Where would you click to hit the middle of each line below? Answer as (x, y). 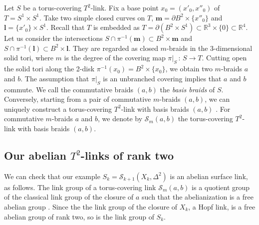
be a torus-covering (52, 7)
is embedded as (116, 27)
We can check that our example (52, 176)
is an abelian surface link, (209, 176)
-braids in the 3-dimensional (209, 48)
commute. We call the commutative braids (69, 89)
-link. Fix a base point (125, 7)
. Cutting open (224, 58)
